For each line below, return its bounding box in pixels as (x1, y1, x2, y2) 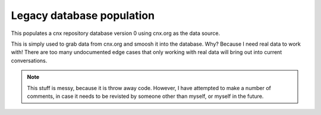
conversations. (11, 57, 48, 64)
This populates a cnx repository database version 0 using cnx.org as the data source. (11, 30, 221, 37)
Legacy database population (11, 9, 155, 22)
